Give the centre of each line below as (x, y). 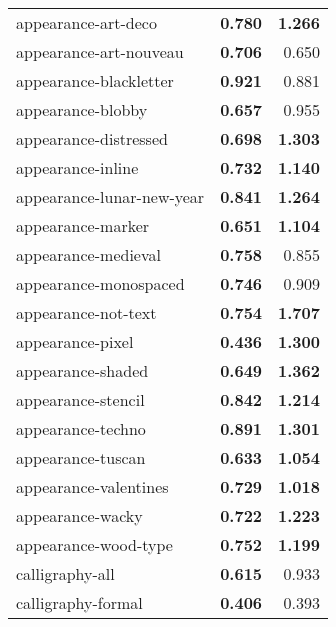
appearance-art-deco (86, 22)
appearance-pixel (75, 341)
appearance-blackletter (95, 80)
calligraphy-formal (79, 602)
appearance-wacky (79, 515)
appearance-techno (81, 428)
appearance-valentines (92, 486)
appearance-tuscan (81, 457)
